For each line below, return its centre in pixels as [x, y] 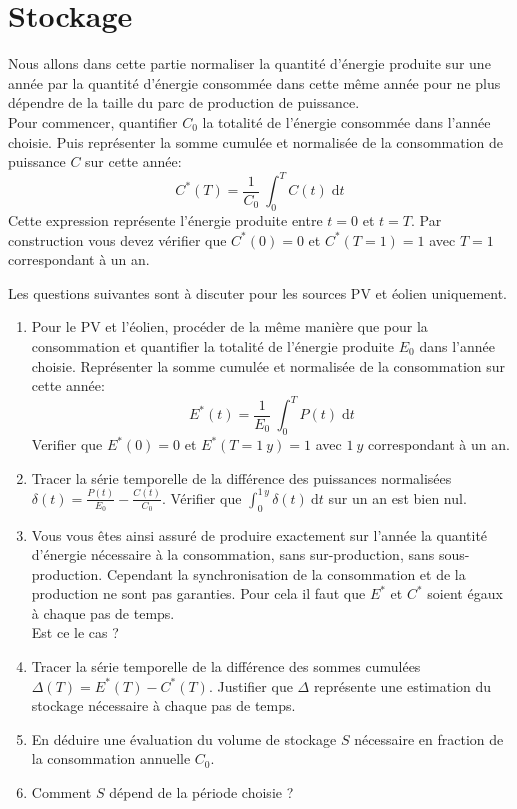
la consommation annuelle [111, 758]
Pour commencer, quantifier [93, 121]
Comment [61, 792]
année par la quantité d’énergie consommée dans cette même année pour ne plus [254, 82]
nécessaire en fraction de [429, 738]
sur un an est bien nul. [397, 497]
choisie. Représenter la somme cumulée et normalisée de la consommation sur [268, 365]
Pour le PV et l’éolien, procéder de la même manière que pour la [229, 326]
